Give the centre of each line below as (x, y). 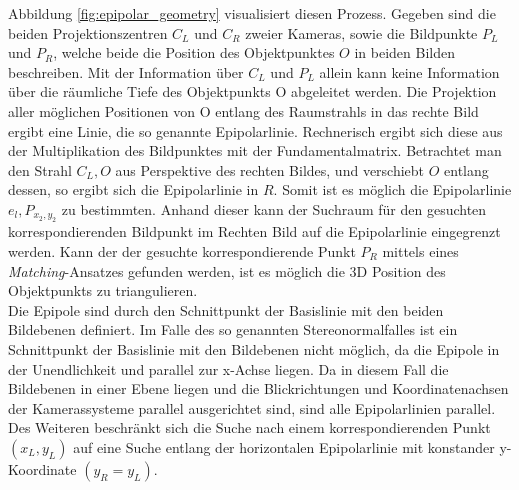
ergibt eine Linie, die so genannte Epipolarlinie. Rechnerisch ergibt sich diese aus (255, 130)
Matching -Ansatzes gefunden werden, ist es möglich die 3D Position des (227, 270)
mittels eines (420, 250)
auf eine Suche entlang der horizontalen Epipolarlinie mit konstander (284, 446)
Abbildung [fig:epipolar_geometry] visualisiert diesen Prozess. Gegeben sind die (252, 13)
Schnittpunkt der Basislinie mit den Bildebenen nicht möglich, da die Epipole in (254, 348)
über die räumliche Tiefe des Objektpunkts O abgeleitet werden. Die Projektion (252, 91)
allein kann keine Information (409, 71)
